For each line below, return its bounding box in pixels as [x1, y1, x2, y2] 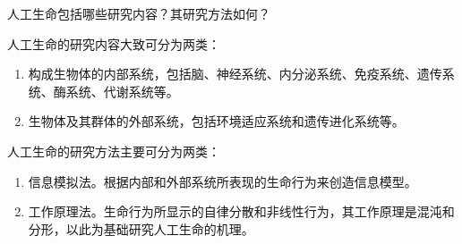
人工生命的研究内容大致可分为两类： [7, 34, 220, 53]
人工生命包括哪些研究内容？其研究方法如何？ [7, 4, 270, 22]
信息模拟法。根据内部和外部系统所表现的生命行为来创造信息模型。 [28, 172, 417, 190]
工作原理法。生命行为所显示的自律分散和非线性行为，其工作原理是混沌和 [28, 202, 455, 221]
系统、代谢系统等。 [65, 81, 179, 100]
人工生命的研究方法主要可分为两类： [7, 141, 220, 160]
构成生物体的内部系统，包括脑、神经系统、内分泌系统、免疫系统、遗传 [28, 64, 442, 83]
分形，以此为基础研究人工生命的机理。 [28, 219, 254, 238]
